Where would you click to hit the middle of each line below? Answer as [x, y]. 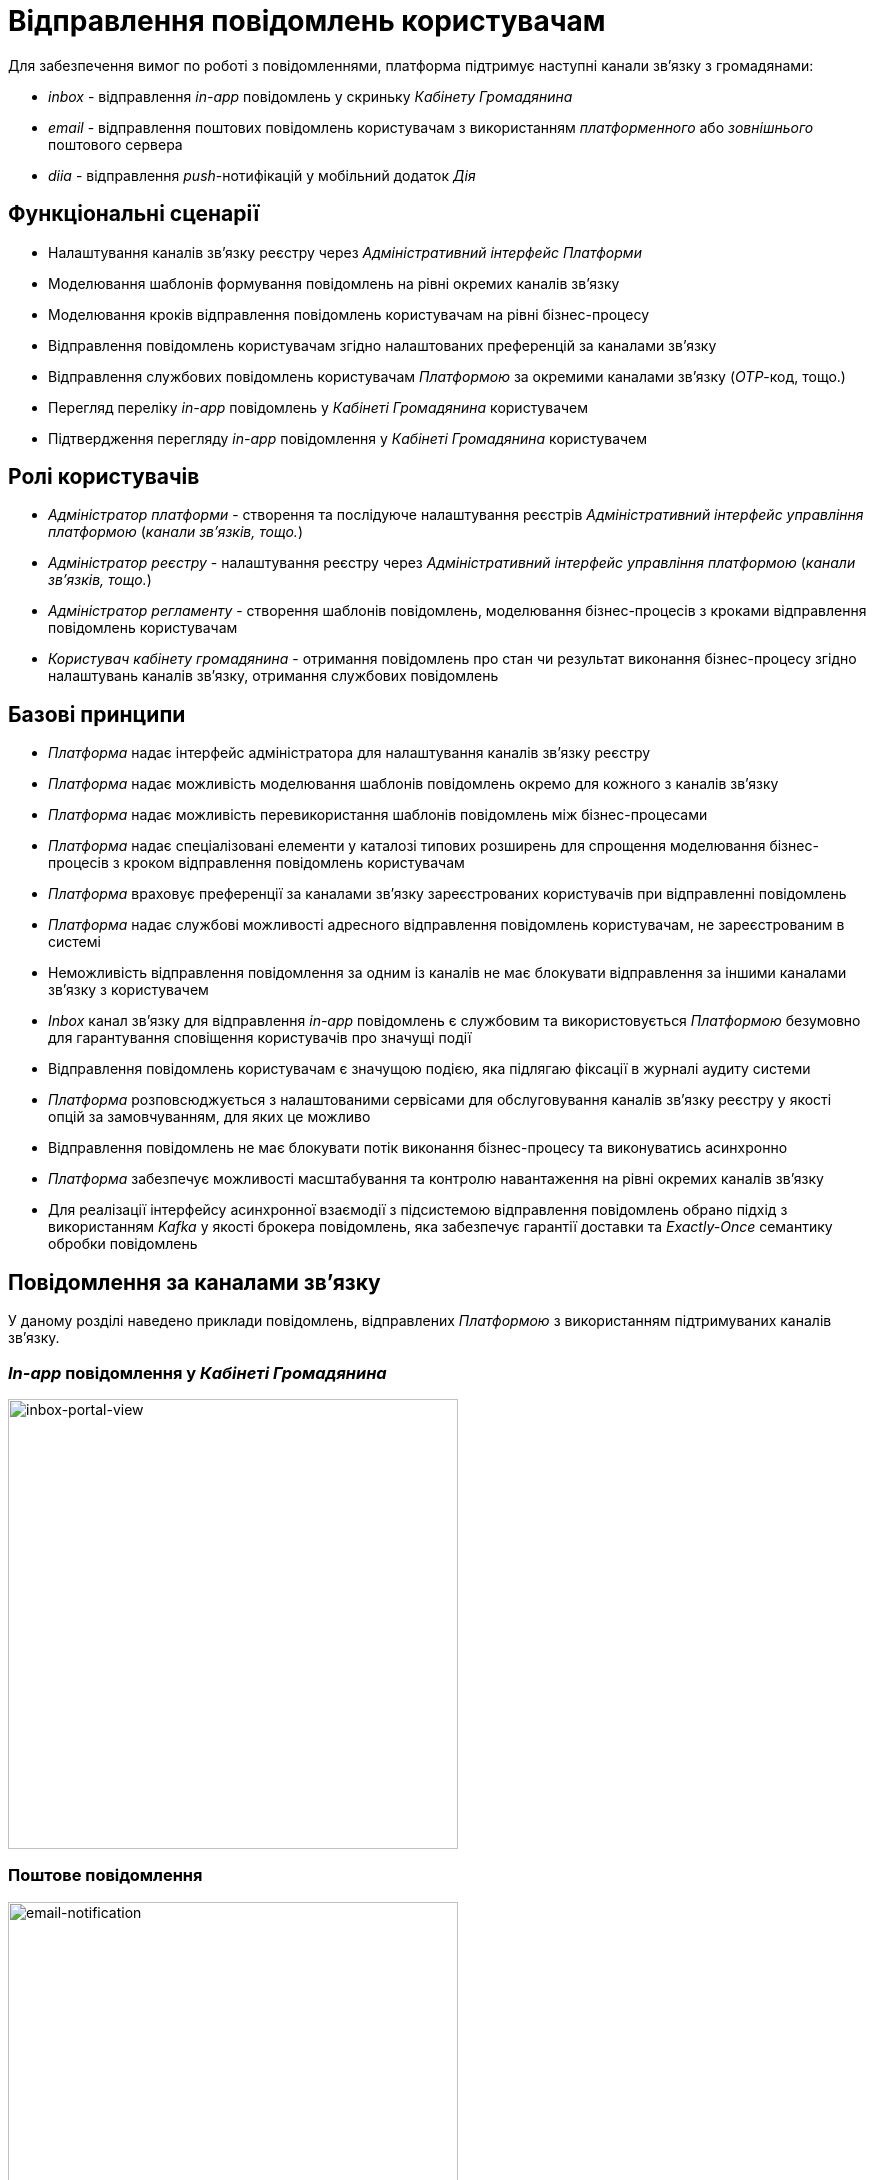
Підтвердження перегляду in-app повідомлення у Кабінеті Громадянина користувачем [348, 438]
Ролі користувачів [104, 477]
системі [74, 942]
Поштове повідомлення [105, 1875]
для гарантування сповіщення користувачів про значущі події [260, 1038]
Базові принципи [97, 714]
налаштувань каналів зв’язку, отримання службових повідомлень [273, 676]
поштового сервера [115, 144]
